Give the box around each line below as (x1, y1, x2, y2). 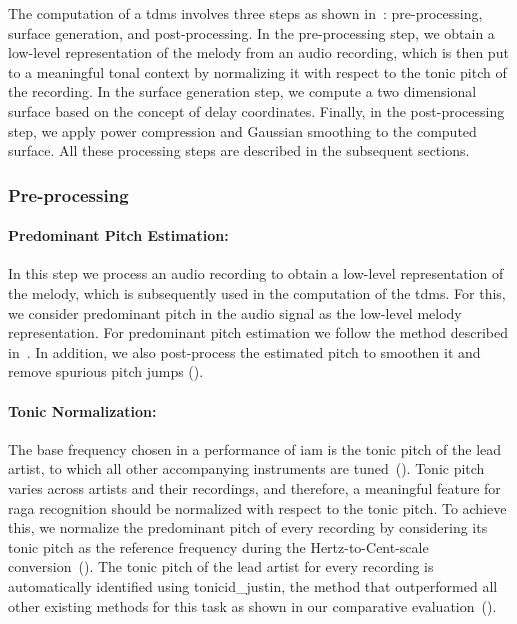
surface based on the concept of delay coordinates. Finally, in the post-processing (8, 100, 505, 121)
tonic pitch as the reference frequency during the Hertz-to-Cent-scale (8, 536, 429, 557)
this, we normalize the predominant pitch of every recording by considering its (8, 517, 488, 538)
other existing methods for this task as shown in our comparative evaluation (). (8, 595, 497, 616)
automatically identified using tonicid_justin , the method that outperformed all (8, 575, 498, 596)
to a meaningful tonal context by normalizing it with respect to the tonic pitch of (8, 61, 507, 82)
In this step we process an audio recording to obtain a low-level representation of (8, 263, 504, 284)
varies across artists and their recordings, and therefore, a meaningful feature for (8, 477, 501, 498)
